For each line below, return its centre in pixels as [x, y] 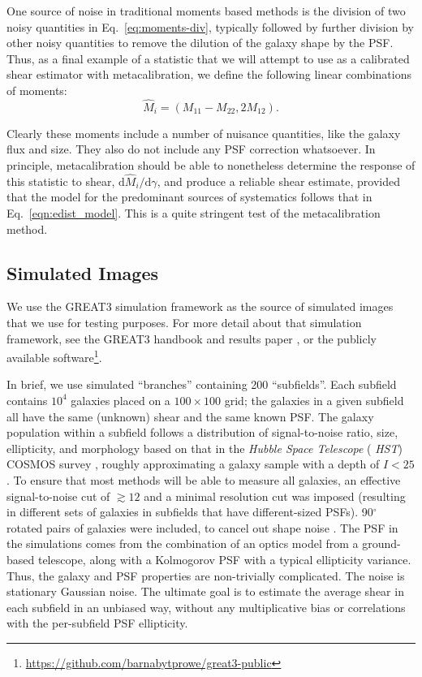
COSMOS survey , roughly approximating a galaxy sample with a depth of [193, 464]
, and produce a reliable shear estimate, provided [278, 181]
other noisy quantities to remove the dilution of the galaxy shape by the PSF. [200, 43]
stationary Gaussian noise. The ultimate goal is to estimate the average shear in [205, 591]
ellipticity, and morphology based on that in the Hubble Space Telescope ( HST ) [205, 448]
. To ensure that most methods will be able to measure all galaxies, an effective [204, 479]
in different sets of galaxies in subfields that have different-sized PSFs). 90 [190, 512]
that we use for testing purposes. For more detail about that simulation [184, 322]
